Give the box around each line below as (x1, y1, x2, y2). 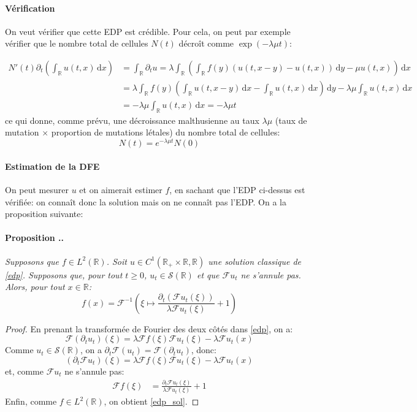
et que (196, 268, 220, 281)
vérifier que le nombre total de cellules (5, 37, 148, 50)
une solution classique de (208, 254, 302, 267)
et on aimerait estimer (79, 183, 163, 196)
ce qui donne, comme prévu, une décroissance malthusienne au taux (5, 113, 259, 126)
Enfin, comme (5, 395, 57, 408)
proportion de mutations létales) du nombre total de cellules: (51, 126, 280, 139)
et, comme (5, 364, 44, 377)
